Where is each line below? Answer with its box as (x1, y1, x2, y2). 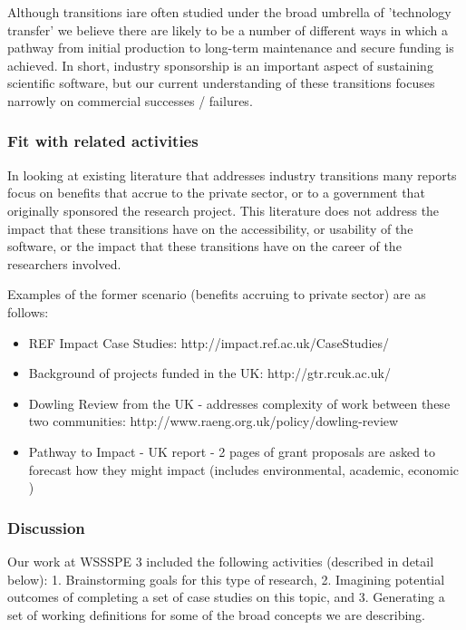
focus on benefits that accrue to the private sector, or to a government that (7, 183, 425, 202)
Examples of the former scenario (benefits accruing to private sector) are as (7, 285, 426, 304)
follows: (7, 302, 49, 321)
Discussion (7, 516, 85, 538)
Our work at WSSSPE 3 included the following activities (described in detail (7, 551, 434, 570)
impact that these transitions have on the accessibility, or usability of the (7, 218, 413, 237)
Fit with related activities (7, 130, 199, 152)
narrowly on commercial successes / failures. (7, 91, 253, 110)
